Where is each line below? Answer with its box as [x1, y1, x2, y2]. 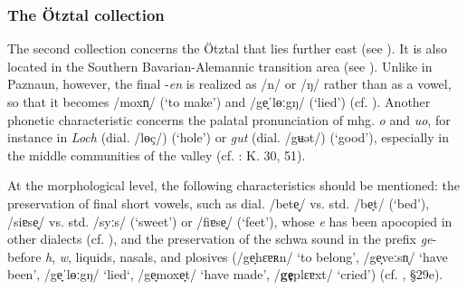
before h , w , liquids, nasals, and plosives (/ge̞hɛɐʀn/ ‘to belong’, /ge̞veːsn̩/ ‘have [7, 246, 448, 266]
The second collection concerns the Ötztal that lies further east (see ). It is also [7, 39, 447, 58]
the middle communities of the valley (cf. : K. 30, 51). [7, 145, 306, 164]
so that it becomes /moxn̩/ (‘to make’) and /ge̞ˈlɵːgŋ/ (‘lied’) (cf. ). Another [7, 92, 431, 111]
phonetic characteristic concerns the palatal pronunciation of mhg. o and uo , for [7, 110, 451, 129]
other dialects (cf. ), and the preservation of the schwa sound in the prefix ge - [7, 229, 437, 248]
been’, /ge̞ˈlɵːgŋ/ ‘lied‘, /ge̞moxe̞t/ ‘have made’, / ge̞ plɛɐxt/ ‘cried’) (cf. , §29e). [7, 265, 443, 284]
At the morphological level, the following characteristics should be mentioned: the [7, 176, 461, 195]
